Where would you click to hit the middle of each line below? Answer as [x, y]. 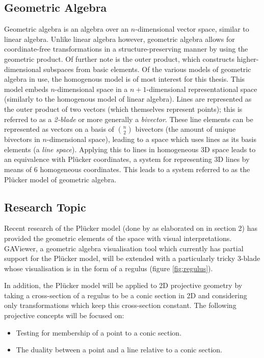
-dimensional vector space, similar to [192, 29]
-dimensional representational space [202, 89]
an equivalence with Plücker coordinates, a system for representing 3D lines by [127, 159]
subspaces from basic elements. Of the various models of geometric [147, 69]
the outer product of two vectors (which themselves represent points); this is [123, 109]
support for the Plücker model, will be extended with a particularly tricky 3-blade [132, 258]
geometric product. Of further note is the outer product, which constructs [120, 58]
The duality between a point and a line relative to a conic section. [119, 350]
